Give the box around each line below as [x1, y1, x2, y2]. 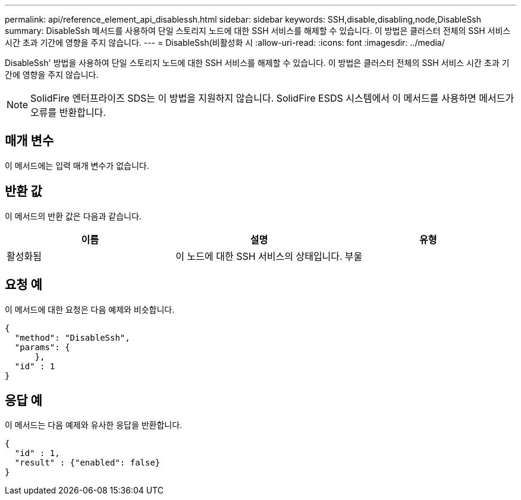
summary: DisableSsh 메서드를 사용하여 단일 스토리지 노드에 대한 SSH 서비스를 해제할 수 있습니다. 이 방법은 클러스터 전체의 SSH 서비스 [5, 26, 511, 36]
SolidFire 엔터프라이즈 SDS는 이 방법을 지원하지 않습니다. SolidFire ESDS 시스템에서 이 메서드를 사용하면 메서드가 [30, 92, 514, 104]
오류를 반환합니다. [30, 106, 106, 118]
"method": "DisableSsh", [14, 332, 130, 342]
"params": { [14, 342, 70, 352]
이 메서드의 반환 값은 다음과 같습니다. [5, 210, 142, 221]
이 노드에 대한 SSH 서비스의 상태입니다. [175, 250, 343, 262]
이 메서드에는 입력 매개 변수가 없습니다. [5, 160, 149, 171]
